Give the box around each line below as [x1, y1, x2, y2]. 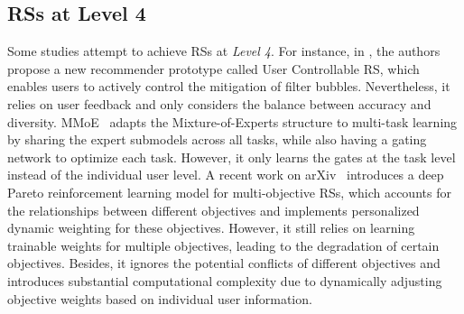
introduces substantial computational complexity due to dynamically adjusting [7, 271, 442, 290]
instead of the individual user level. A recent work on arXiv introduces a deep [7, 165, 444, 184]
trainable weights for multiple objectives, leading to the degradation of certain [7, 235, 440, 254]
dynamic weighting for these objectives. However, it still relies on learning [7, 218, 415, 237]
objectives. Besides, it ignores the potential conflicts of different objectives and [7, 254, 441, 272]
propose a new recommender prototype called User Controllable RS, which [7, 59, 420, 78]
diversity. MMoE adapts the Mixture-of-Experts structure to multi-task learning [7, 112, 458, 131]
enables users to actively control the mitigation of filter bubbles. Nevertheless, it [7, 77, 450, 96]
